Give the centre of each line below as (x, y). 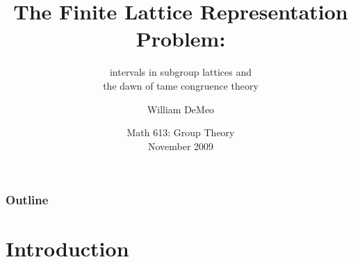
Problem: (181, 39)
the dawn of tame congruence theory (181, 85)
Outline (27, 200)
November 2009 (181, 146)
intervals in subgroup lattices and (181, 72)
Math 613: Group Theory (181, 132)
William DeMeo (181, 109)
